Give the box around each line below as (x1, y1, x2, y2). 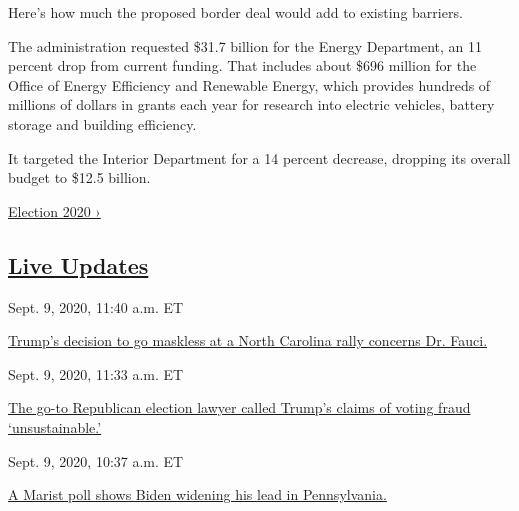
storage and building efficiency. (8, 113, 197, 134)
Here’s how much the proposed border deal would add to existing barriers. (8, 2, 463, 22)
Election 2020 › (8, 200, 101, 221)
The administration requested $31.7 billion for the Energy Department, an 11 (8, 35, 483, 56)
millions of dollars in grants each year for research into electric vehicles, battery (8, 94, 495, 115)
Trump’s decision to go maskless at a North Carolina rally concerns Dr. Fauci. (8, 330, 488, 351)
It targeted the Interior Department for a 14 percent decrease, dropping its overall (8, 147, 511, 168)
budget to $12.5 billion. (8, 167, 151, 188)
